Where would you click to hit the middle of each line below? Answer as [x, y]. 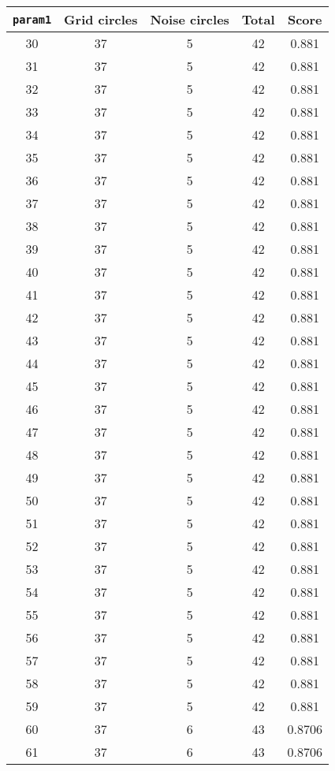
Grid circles [101, 19]
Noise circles [190, 19]
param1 [32, 19]
